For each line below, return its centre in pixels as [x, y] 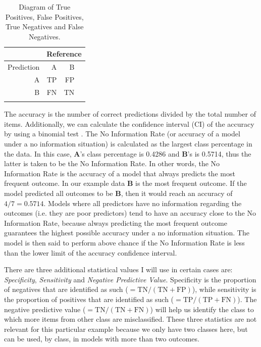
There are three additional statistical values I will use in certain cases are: [118, 269]
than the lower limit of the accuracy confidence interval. [91, 252]
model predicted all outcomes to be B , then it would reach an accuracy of [118, 193]
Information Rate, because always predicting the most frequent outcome [116, 222]
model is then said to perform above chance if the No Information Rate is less [124, 242]
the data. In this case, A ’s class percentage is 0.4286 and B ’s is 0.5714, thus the [128, 153]
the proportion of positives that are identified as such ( [89, 299]
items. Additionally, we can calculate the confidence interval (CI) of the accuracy [129, 123]
